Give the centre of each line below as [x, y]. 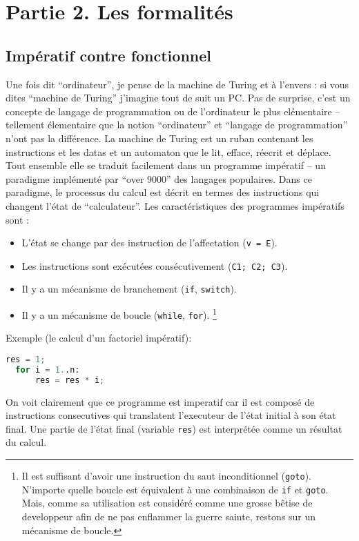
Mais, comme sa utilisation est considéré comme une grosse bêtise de [167, 503]
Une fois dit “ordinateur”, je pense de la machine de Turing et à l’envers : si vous [177, 84]
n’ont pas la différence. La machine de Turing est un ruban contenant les [159, 138]
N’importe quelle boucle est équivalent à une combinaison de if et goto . [175, 489]
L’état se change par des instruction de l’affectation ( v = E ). [149, 243]
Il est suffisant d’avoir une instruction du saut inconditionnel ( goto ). [166, 476]
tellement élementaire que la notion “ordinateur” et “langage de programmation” [177, 125]
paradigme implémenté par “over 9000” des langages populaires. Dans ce [159, 178]
